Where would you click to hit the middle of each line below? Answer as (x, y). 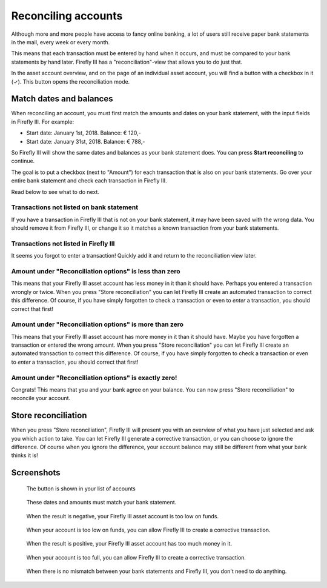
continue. (23, 161)
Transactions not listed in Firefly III (63, 244)
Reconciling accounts (67, 16)
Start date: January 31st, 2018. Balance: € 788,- (86, 141)
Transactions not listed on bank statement (75, 207)
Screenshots (36, 473)
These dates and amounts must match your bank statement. (101, 503)
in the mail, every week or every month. (61, 42)
